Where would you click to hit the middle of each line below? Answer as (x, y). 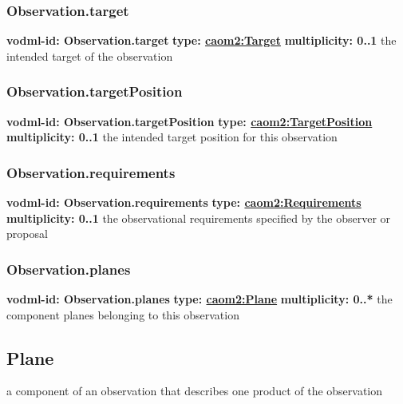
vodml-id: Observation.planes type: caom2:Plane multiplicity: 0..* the (200, 299)
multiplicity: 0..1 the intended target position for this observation (172, 137)
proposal (27, 234)
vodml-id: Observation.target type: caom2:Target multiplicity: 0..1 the (201, 40)
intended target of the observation (90, 55)
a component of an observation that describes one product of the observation (195, 391)
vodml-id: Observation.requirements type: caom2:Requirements (184, 202)
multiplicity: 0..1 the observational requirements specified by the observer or (199, 218)
